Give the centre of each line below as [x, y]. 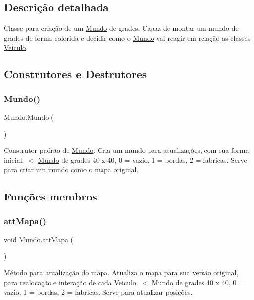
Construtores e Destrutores [76, 74]
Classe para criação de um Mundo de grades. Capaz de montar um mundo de [121, 28]
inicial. [14, 160]
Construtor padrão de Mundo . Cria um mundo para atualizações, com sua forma [127, 150]
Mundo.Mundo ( [29, 117]
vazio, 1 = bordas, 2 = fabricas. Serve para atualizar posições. [98, 292]
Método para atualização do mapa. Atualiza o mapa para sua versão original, [121, 273]
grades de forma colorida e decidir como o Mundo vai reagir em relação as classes [127, 37]
